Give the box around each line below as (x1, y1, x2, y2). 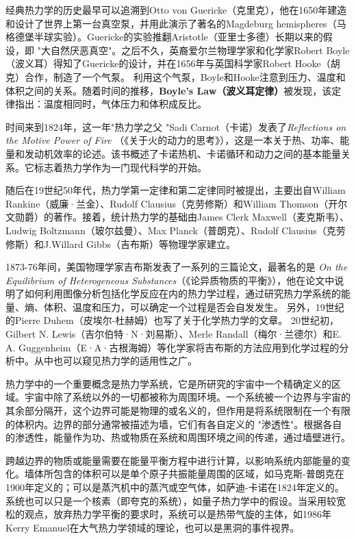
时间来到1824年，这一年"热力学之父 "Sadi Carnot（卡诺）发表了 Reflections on (5, 119, 346, 134)
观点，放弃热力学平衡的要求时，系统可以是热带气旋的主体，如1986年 (24, 507, 331, 521)
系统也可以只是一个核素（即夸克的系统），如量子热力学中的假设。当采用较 (5, 493, 336, 507)
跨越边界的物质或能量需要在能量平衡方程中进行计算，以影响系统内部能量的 (5, 453, 341, 467)
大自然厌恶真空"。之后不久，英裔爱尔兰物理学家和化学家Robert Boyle (40, 42, 350, 57)
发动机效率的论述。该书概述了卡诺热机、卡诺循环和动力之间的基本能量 (24, 146, 341, 160)
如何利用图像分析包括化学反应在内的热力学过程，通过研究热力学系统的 (24, 286, 341, 301)
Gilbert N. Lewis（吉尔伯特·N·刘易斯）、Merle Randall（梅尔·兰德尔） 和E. (5, 327, 342, 341)
